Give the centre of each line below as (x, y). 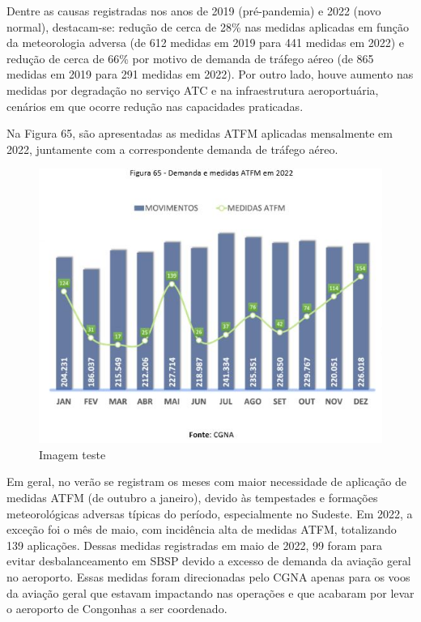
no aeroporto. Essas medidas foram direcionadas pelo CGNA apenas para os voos (208, 576)
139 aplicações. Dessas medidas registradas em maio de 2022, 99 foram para (194, 545)
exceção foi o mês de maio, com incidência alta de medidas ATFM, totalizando (202, 529)
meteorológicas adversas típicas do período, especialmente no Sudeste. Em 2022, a (210, 513)
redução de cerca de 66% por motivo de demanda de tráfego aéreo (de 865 (190, 58)
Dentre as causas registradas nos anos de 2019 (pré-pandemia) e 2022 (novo (194, 11)
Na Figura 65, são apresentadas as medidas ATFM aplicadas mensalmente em (200, 133)
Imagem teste (72, 454)
